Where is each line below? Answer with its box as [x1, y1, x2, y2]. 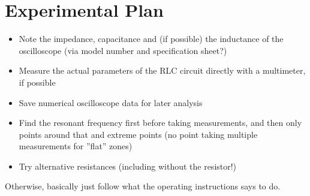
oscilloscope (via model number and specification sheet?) [19, 44, 227, 56]
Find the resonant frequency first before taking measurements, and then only [19, 116, 302, 129]
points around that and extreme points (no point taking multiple [19, 128, 258, 140]
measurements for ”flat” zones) [19, 140, 133, 152]
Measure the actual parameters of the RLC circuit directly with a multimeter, [19, 64, 306, 77]
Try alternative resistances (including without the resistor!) [19, 159, 237, 172]
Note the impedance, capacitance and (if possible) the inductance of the [19, 32, 284, 45]
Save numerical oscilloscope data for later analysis [19, 96, 203, 108]
